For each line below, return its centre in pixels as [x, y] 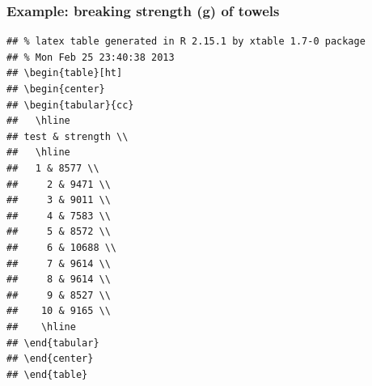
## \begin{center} [56, 89]
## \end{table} [47, 374]
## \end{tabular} [53, 343]
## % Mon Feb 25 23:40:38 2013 [91, 57]
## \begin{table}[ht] [65, 73]
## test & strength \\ [68, 136]
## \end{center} [50, 359]
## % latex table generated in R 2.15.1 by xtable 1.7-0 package [186, 42]
